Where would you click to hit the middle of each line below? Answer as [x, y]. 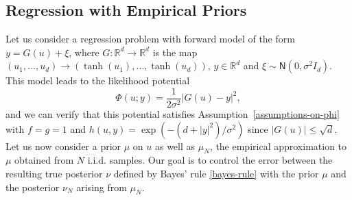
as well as [175, 146]
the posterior [33, 187]
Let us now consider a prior [63, 146]
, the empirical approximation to [278, 146]
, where [84, 52]
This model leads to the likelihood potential [98, 80]
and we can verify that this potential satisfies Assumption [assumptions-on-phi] [173, 114]
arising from [102, 187]
